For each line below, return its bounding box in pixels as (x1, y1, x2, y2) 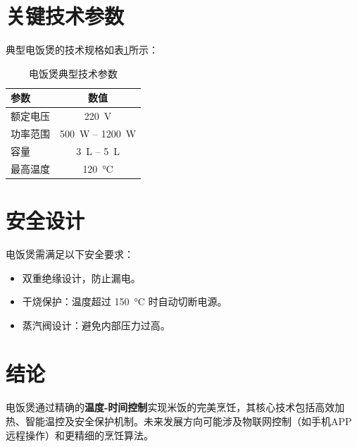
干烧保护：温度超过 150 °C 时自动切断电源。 (22, 294, 227, 309)
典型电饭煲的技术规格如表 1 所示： (6, 42, 158, 57)
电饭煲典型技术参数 (29, 66, 118, 80)
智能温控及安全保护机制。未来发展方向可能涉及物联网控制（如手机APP (25, 414, 352, 428)
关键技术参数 (6, 1, 125, 30)
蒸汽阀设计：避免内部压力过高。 (22, 317, 170, 332)
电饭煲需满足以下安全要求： (6, 246, 134, 261)
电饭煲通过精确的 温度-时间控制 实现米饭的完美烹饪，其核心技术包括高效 (6, 400, 335, 415)
